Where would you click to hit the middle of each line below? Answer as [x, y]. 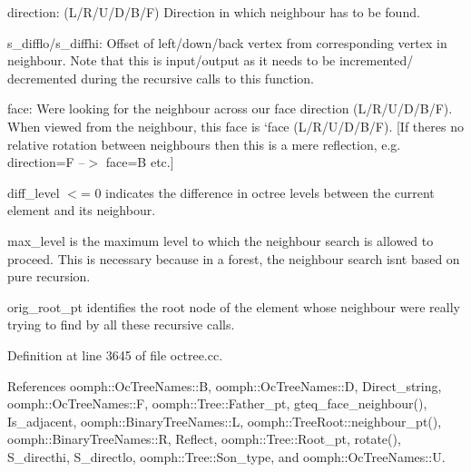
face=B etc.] [140, 162]
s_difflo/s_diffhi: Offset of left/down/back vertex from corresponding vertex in [227, 42]
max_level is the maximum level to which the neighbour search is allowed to [221, 240]
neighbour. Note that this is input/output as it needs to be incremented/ [211, 60]
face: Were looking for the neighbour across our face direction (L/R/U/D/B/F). [230, 108]
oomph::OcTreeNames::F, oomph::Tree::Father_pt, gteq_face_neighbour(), [217, 403]
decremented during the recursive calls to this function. [161, 78]
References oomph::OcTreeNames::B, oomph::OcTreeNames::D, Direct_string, [225, 385]
